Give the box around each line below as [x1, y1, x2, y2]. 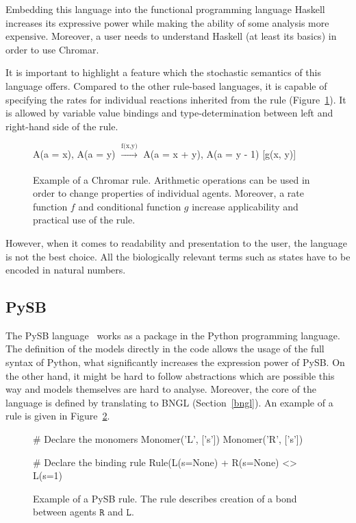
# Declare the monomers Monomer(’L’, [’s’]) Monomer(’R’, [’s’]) [33, 432, 303, 446]
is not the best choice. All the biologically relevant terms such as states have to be [5, 249, 351, 263]
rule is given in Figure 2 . [5, 409, 110, 423]
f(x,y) [121, 143, 138, 150]
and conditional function [78, 199, 181, 213]
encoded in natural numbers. [5, 263, 126, 277]
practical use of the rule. [33, 212, 136, 227]
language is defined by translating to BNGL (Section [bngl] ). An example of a [5, 395, 333, 409]
